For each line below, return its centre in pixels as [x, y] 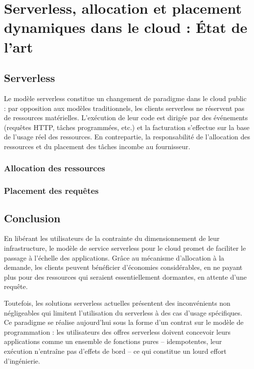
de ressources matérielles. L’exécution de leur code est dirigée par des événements [126, 118]
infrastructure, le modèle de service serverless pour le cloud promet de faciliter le [125, 248]
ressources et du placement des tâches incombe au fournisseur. [97, 146]
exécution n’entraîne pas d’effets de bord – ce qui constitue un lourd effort [115, 351]
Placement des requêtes [51, 191]
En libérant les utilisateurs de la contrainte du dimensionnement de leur [112, 238]
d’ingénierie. [22, 360]
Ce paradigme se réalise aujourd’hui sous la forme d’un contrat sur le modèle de [124, 322]
